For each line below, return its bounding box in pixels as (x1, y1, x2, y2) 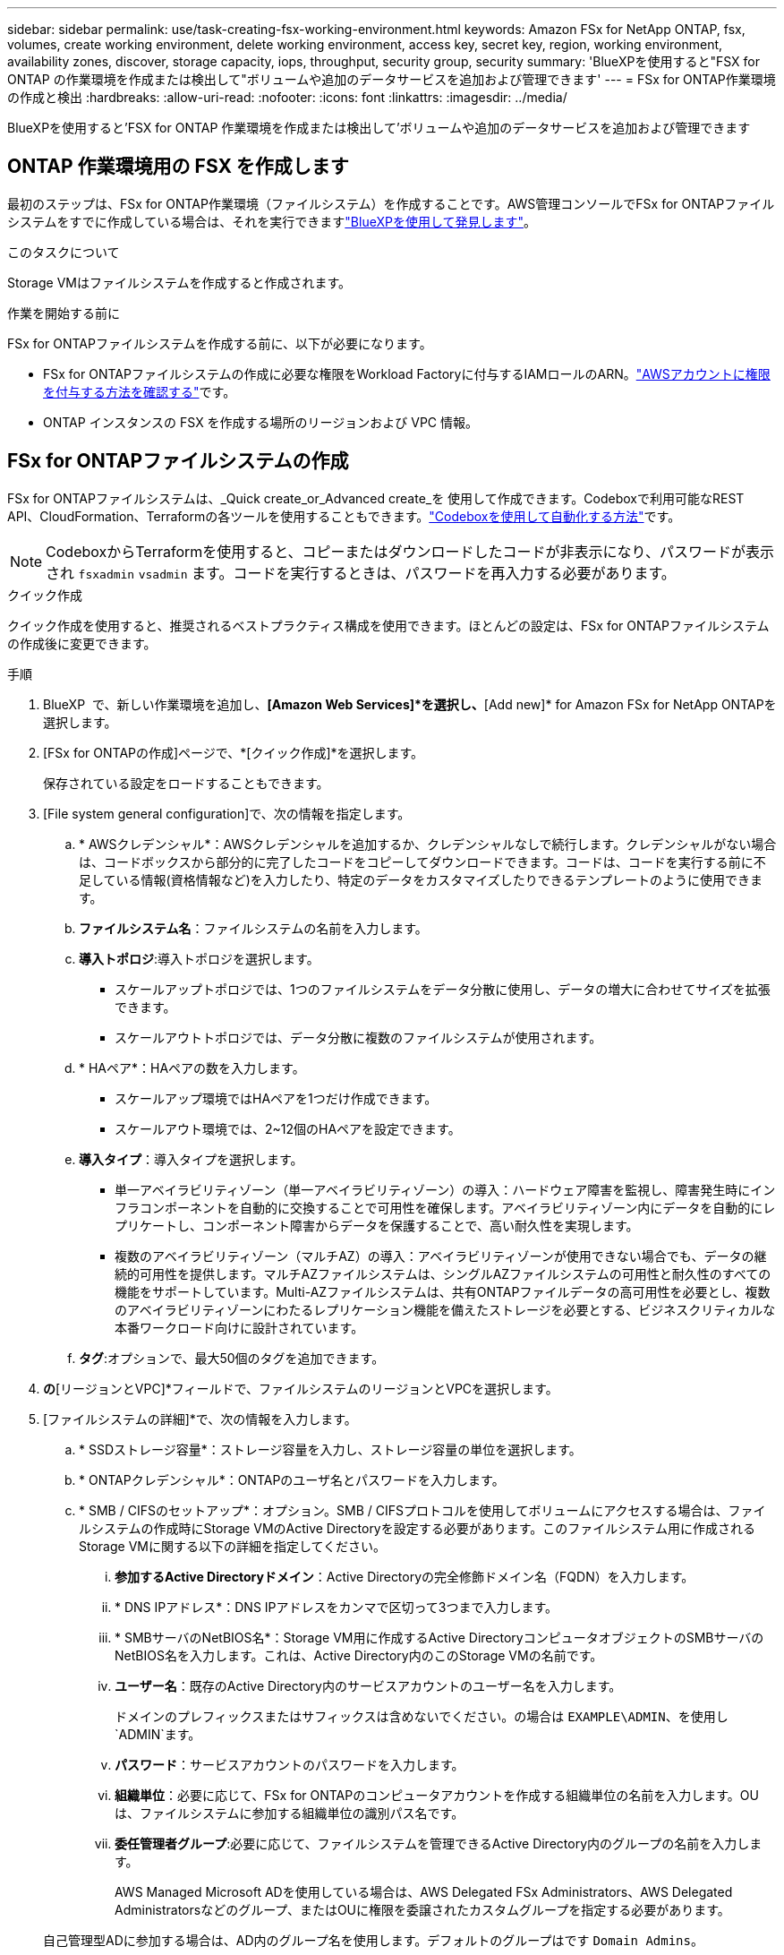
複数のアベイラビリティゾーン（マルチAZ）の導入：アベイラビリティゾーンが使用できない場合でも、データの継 (115, 1248, 767, 1264)
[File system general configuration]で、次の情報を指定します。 (43, 805, 411, 821)
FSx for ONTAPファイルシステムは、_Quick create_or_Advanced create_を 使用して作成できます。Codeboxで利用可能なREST (7, 490, 745, 506)
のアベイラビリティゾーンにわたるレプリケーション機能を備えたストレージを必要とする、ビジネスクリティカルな (115, 1301, 776, 1317)
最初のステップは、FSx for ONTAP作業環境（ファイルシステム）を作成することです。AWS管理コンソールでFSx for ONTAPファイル (7, 195, 775, 211)
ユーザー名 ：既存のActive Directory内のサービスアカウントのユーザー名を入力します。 (115, 1677, 622, 1693)
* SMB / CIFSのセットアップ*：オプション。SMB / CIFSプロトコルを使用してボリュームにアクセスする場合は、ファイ (79, 1502, 766, 1518)
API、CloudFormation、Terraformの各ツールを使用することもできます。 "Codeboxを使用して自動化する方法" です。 (7, 508, 681, 524)
